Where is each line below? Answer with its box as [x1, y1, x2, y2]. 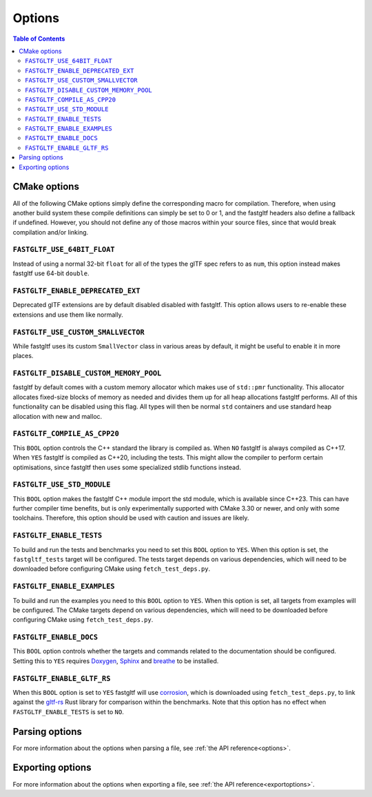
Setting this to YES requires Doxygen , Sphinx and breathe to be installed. [12, 656, 219, 665]
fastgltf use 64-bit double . [12, 269, 90, 277]
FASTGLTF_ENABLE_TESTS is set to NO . [12, 707, 124, 716]
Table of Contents [12, 35, 65, 43]
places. [12, 352, 34, 360]
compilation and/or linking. [12, 228, 89, 236]
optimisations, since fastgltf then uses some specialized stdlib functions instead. [12, 463, 241, 471]
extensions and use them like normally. [12, 311, 123, 319]
